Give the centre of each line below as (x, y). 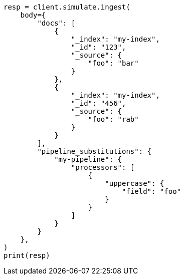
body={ (33, 15)
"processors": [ (103, 167)
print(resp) (27, 255)
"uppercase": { (135, 183)
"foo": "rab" (113, 119)
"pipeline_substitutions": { (95, 151)
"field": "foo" (152, 191)
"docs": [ (56, 23)
